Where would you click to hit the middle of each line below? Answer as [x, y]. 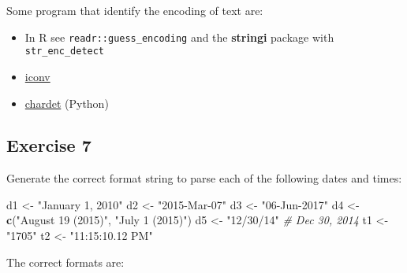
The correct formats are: [65, 262]
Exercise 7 [49, 145]
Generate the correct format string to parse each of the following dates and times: [204, 178]
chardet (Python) [67, 103]
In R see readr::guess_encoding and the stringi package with [179, 37]
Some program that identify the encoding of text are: [135, 10]
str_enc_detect [65, 52]
